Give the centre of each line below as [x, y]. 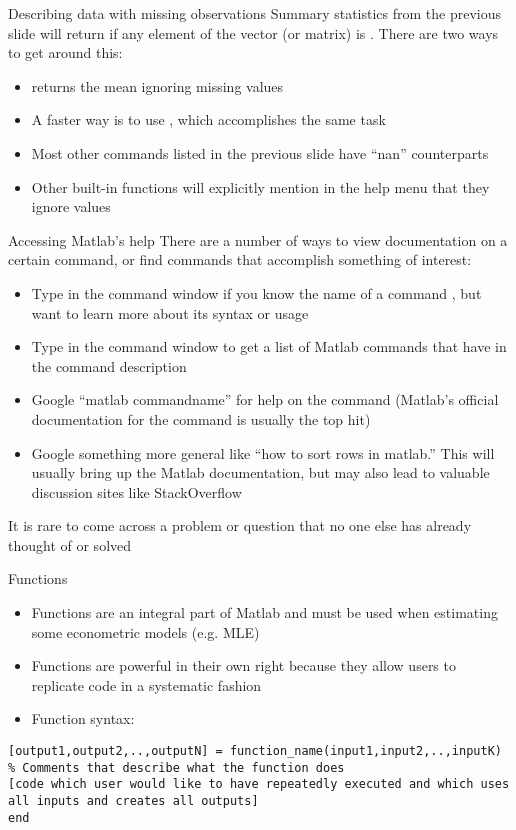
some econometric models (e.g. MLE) [145, 631]
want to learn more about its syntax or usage [170, 312]
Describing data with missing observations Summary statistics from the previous [255, 13]
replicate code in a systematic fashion [146, 684]
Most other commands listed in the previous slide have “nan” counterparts [260, 152]
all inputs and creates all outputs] [133, 801]
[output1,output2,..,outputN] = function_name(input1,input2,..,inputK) [255, 751]
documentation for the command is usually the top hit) [201, 418]
